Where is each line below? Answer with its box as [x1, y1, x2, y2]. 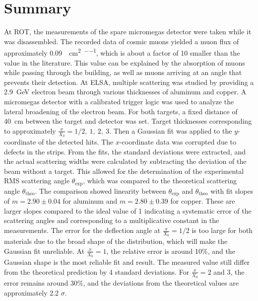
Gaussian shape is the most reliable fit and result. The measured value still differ [4, 257, 250, 267]
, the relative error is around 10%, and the [106, 245, 235, 256]
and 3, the [213, 266, 245, 277]
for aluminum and [63, 196, 118, 206]
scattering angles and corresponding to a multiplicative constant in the [4, 215, 219, 226]
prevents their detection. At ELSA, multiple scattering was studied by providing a [4, 76, 254, 87]
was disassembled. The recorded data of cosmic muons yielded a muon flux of [4, 36, 239, 46]
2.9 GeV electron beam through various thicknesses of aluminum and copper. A [4, 86, 247, 97]
